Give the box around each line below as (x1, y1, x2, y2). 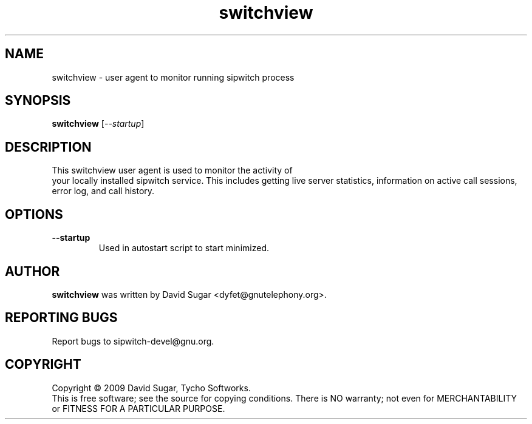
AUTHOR (5, 263, 60, 279)
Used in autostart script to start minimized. (98, 243, 269, 254)
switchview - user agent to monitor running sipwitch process (52, 72, 295, 82)
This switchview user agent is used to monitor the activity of (52, 165, 293, 176)
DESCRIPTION (5, 139, 92, 155)
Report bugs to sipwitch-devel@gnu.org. (52, 335, 214, 346)
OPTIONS (5, 206, 63, 222)
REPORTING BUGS (5, 310, 118, 326)
